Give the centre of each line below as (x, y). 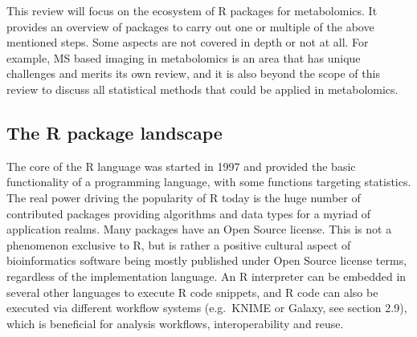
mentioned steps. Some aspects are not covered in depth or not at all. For (188, 42)
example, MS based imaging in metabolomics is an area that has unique (184, 57)
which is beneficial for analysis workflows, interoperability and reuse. (175, 323)
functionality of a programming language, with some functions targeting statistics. (209, 182)
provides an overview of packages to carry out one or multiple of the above (190, 26)
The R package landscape (114, 132)
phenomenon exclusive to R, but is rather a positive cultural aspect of (179, 244)
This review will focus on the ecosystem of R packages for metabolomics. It (192, 10)
